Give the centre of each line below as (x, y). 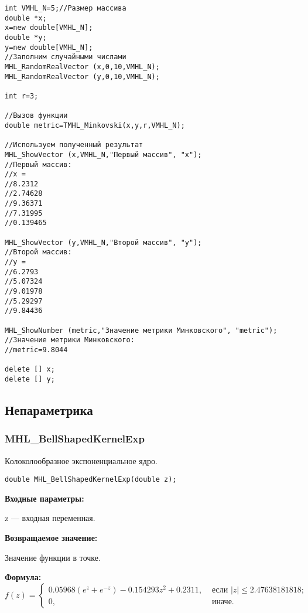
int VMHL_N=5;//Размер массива (66, 8)
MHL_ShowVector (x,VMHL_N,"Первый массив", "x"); (103, 154)
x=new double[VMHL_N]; (49, 28)
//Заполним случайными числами (66, 57)
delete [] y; (30, 379)
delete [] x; (30, 369)
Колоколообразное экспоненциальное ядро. (81, 460)
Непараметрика (49, 409)
